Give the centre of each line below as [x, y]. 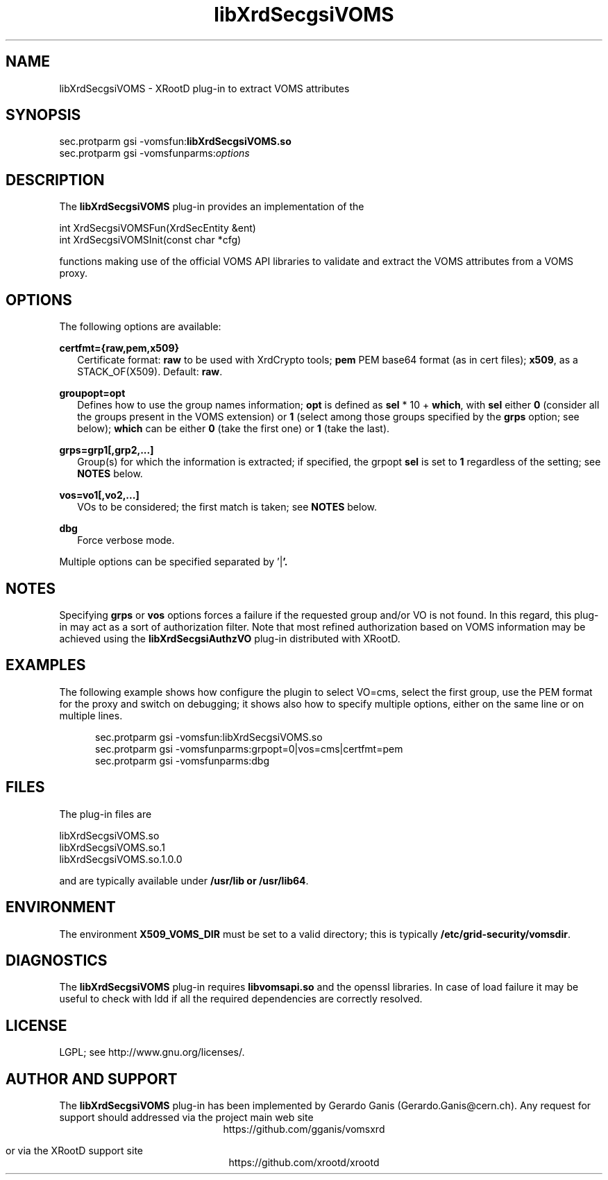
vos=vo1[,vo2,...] [99, 495]
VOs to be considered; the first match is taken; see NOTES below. [227, 507]
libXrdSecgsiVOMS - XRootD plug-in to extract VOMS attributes [204, 88]
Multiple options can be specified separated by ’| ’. [174, 562]
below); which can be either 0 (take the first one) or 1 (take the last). [234, 429]
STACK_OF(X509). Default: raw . [150, 372]
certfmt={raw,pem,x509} [119, 348]
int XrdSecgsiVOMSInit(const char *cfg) [150, 240]
